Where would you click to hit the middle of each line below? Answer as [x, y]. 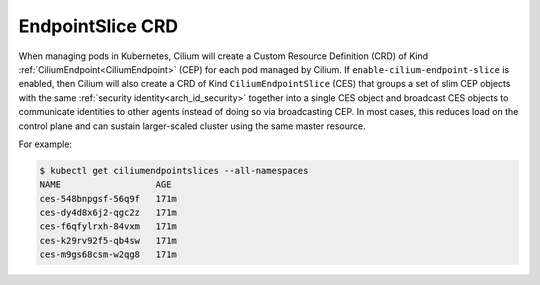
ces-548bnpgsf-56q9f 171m [108, 198]
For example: [45, 144]
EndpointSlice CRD [98, 26]
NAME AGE [105, 184]
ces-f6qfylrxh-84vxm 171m [108, 226]
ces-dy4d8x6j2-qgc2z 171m [108, 213]
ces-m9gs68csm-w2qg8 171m [108, 254]
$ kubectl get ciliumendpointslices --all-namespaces [174, 170]
